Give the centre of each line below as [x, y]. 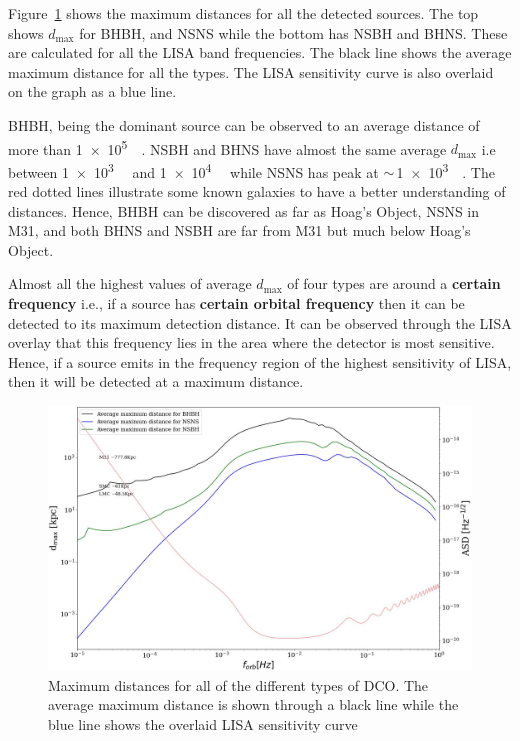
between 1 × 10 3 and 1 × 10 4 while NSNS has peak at [193, 170]
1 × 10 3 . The [445, 170]
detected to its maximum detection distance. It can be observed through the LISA [260, 322]
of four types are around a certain [394, 283]
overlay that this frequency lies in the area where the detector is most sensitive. [251, 342]
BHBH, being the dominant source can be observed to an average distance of [244, 124]
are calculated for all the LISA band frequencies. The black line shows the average [260, 52]
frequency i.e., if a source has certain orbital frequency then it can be [236, 303]
